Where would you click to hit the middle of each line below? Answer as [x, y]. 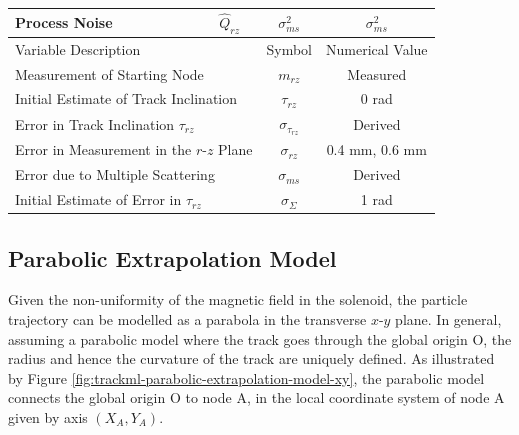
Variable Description [78, 48]
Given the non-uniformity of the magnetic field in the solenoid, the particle [238, 299]
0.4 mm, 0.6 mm [376, 149]
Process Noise [64, 22]
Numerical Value [377, 48]
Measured [377, 73]
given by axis [48, 416]
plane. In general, [448, 318]
